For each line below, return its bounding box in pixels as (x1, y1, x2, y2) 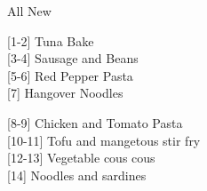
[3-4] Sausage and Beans (7, 49, 139, 68)
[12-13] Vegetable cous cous (7, 148, 155, 167)
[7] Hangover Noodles (7, 84, 123, 102)
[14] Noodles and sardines (7, 165, 147, 184)
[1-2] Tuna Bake (7, 31, 94, 50)
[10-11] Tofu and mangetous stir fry (7, 131, 201, 149)
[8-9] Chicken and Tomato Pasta (7, 113, 183, 131)
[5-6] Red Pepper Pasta (7, 66, 133, 84)
